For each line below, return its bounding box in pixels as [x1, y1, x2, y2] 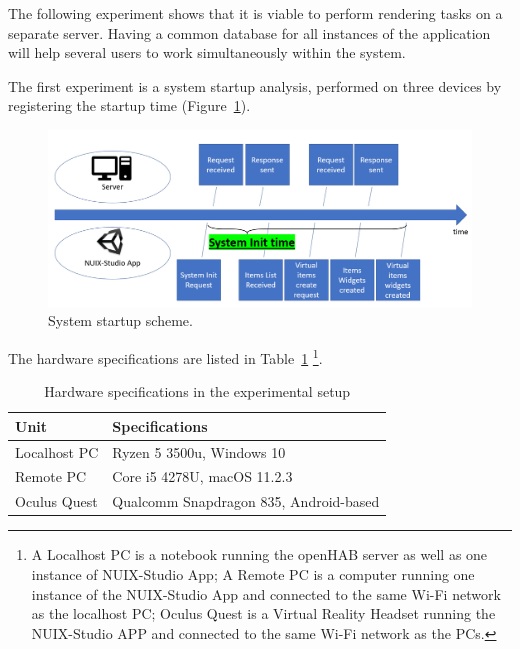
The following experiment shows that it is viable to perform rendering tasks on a [8, 3, 503, 23]
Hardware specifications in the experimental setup [44, 381, 351, 402]
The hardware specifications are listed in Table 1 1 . [8, 344, 323, 368]
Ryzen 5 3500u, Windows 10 [112, 441, 286, 462]
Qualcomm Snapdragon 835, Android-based [112, 491, 380, 512]
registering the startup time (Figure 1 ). [8, 95, 251, 116]
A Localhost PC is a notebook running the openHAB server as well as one [31, 544, 488, 565]
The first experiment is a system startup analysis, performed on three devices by [8, 75, 502, 96]
